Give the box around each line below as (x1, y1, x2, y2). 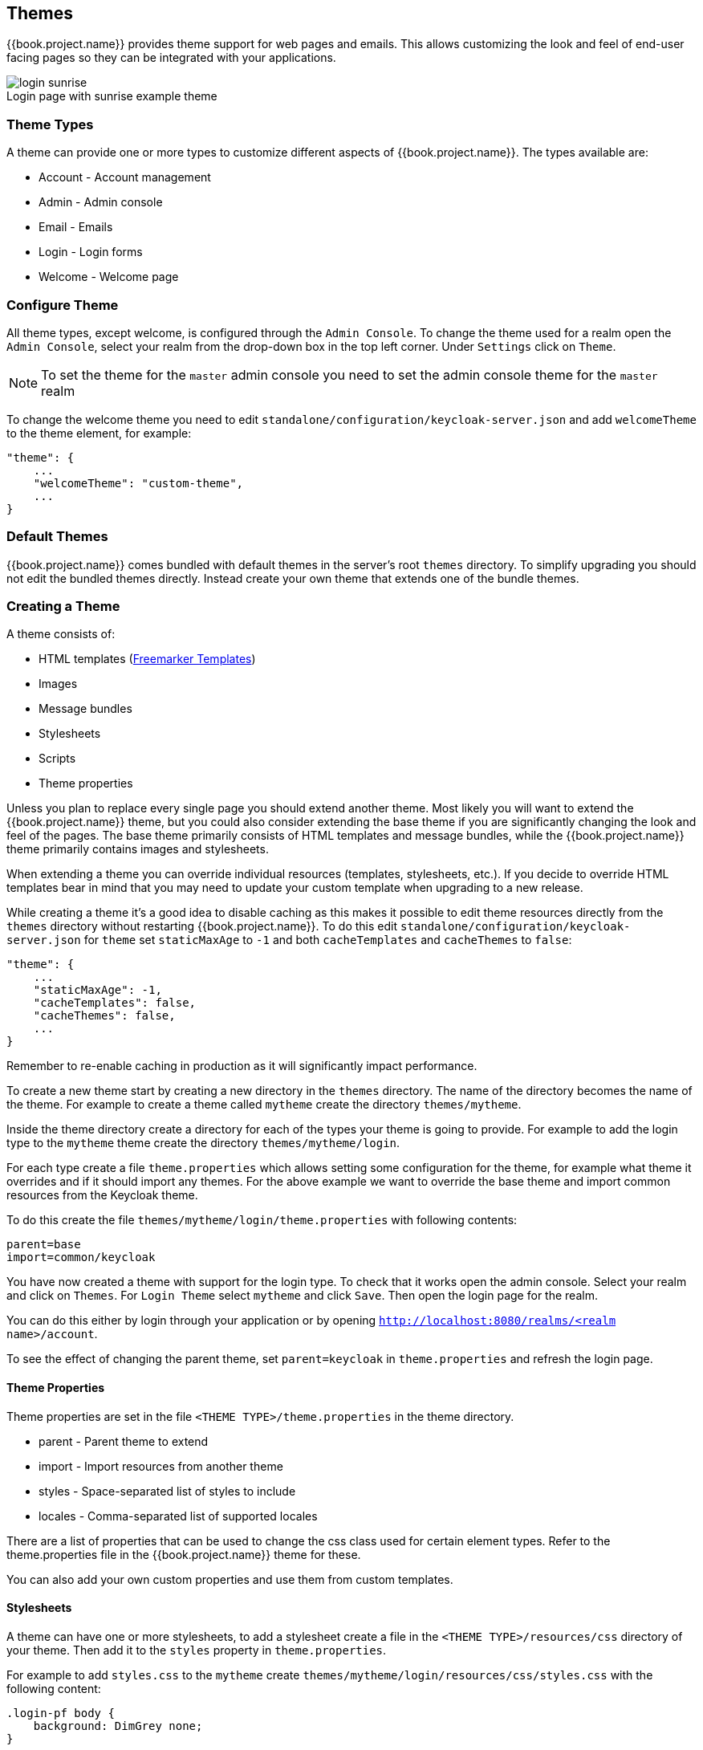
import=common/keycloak (6, 1251, 156, 1264)
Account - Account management (39, 170, 211, 185)
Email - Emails (39, 220, 113, 234)
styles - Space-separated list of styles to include (39, 1483, 296, 1498)
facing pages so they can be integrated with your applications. (6, 51, 336, 65)
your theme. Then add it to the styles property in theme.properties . (6, 1642, 387, 1657)
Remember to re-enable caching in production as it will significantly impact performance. (6, 1059, 477, 1073)
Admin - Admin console (39, 195, 163, 210)
